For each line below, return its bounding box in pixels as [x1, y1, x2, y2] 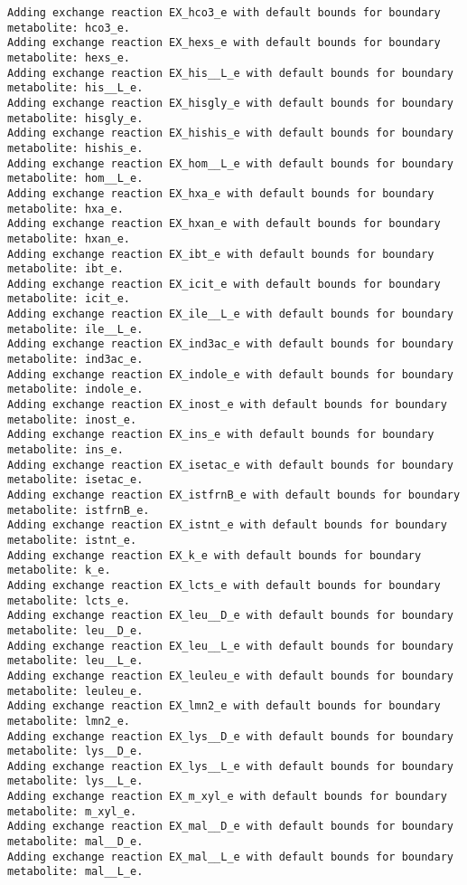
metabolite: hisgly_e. [7, 111, 144, 125]
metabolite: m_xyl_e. [7, 804, 137, 818]
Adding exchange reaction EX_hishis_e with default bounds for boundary [7, 127, 453, 140]
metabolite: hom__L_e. [7, 172, 144, 186]
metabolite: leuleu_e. [7, 684, 144, 698]
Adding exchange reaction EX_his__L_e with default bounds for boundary [7, 66, 453, 80]
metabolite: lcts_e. [7, 594, 131, 607]
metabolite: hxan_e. [7, 232, 131, 245]
